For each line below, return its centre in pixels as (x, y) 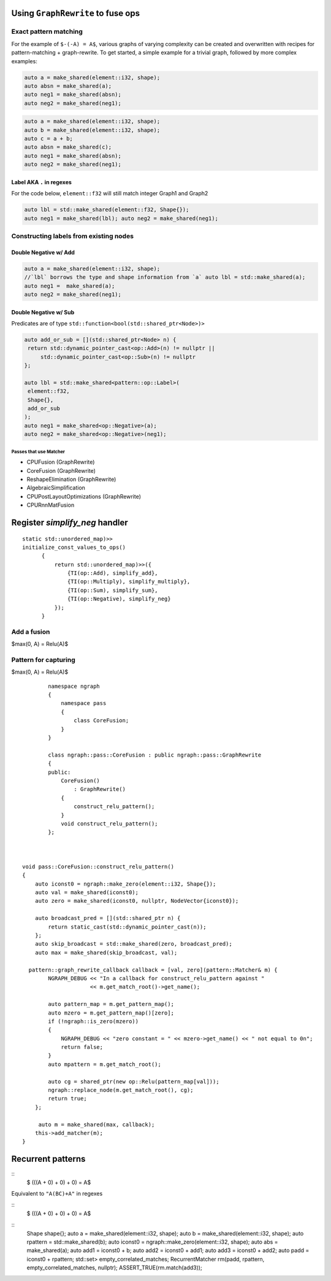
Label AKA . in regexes (41, 182)
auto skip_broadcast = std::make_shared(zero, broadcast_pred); (133, 944)
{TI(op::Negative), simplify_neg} (119, 599)
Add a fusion (31, 631)
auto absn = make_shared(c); (68, 147)
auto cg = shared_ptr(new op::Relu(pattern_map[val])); (134, 1081)
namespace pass (84, 703)
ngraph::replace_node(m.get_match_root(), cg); (121, 1090)
